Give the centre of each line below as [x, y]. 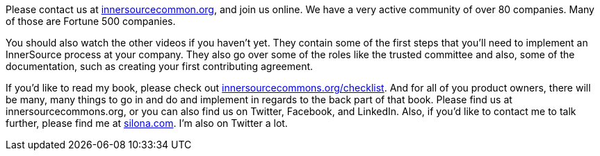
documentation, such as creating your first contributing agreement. [160, 66]
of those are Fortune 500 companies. [91, 21]
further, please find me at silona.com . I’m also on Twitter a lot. [147, 123]
